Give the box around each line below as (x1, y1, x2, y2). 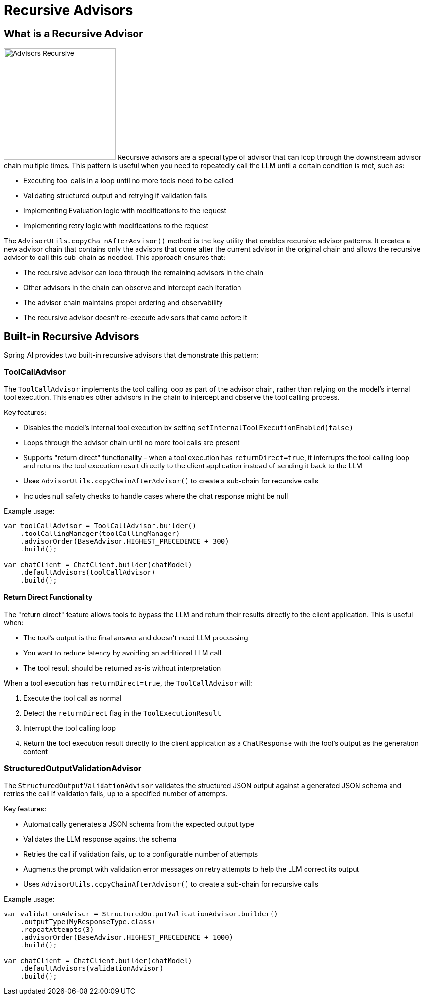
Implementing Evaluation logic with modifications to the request (23, 207, 227, 215)
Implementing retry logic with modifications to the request (23, 222, 209, 230)
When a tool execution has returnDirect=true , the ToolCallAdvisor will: (4, 678, 252, 687)
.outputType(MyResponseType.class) (20, 917, 155, 926)
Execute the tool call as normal (23, 693, 121, 702)
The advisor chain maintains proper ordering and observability (23, 298, 223, 307)
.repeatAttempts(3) (20, 925, 94, 933)
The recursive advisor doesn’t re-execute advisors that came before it (23, 313, 247, 322)
